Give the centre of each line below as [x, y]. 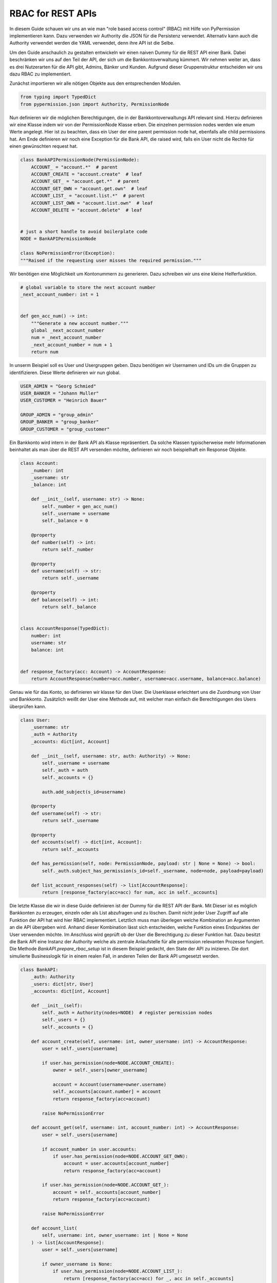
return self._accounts [71, 849]
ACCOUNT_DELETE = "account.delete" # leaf [86, 210]
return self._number [68, 549]
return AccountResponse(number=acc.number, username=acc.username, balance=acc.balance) [146, 678]
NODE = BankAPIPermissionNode [58, 239]
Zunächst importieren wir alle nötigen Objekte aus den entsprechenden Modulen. [95, 83]
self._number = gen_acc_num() [80, 506]
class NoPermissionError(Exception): [68, 253]
